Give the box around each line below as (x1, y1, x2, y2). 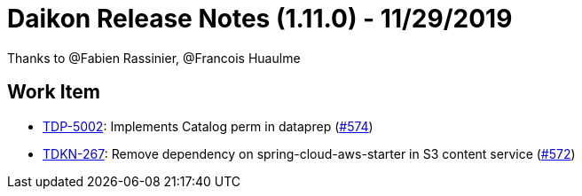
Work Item (7, 81, 101, 104)
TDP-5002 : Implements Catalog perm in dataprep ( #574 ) (43, 118, 374, 134)
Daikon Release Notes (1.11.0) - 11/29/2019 (7, 4, 513, 34)
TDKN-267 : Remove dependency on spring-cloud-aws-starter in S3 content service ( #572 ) (43, 145, 576, 161)
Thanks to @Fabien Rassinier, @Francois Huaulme (7, 50, 301, 66)
